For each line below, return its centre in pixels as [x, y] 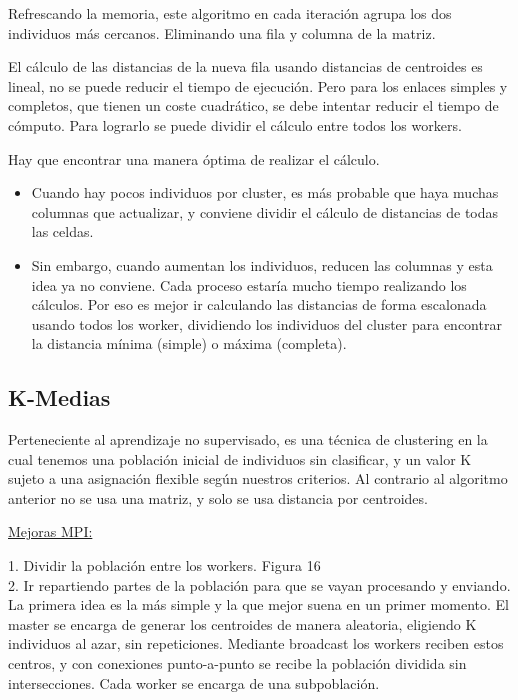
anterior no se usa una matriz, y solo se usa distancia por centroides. [218, 497]
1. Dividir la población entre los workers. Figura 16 [164, 565]
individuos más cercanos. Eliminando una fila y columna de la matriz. [222, 32]
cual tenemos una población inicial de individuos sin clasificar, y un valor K [240, 458]
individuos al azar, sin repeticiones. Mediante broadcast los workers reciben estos [256, 643]
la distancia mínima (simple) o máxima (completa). [189, 343]
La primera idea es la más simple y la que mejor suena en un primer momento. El [258, 604]
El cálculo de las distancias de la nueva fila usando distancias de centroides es [245, 66]
